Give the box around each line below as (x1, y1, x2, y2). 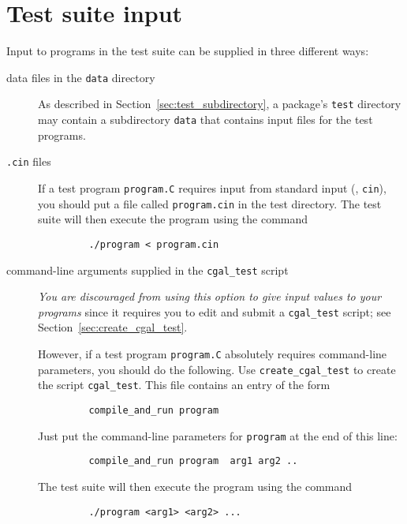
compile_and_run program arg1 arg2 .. (88, 455, 298, 467)
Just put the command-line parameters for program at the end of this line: (38, 427, 398, 444)
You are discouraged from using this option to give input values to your (38, 288, 382, 305)
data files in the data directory (6, 69, 155, 85)
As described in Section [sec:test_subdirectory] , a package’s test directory (38, 95, 401, 112)
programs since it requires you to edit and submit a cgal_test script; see (38, 303, 391, 320)
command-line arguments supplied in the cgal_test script (6, 261, 289, 278)
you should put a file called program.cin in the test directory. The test (38, 195, 382, 211)
